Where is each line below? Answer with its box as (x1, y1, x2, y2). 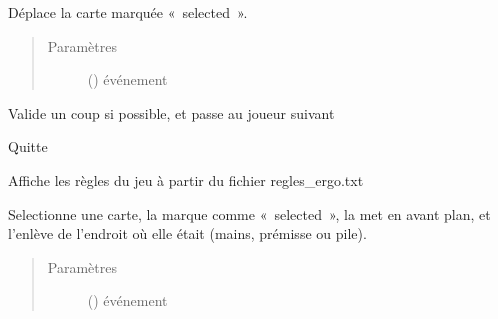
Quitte (8, 136, 48, 157)
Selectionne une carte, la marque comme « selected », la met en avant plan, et (8, 203, 491, 224)
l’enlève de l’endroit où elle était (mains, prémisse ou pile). (8, 223, 367, 244)
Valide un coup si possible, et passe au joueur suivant (8, 102, 335, 123)
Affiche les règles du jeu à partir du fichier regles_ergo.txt (8, 169, 364, 190)
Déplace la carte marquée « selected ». (8, 2, 248, 22)
